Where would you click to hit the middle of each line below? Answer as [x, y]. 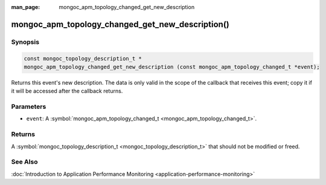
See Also [24, 162]
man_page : [26, 7]
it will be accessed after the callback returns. [67, 91]
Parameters [29, 107]
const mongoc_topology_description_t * [83, 58]
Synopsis [25, 42]
